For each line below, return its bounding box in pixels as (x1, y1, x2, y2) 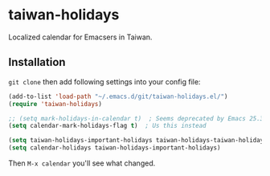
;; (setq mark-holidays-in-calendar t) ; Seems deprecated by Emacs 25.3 (8, 114, 264, 122)
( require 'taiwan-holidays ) (8, 100, 103, 108)
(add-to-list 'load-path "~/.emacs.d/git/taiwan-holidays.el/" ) (8, 92, 228, 100)
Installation (8, 55, 66, 69)
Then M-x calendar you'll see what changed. (8, 158, 156, 168)
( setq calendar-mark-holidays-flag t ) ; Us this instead (8, 122, 207, 130)
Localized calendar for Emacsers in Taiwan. (8, 32, 153, 42)
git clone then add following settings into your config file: (8, 76, 201, 86)
